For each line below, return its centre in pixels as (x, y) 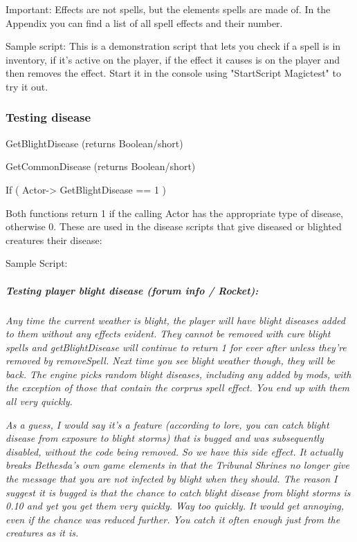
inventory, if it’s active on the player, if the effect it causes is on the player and (173, 59)
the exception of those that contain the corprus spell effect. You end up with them (178, 387)
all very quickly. (39, 401)
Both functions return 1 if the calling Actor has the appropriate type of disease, (174, 213)
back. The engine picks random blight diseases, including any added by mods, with (178, 374)
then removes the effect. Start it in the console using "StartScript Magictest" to (173, 73)
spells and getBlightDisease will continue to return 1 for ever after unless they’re (176, 347)
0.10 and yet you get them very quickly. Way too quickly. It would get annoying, (175, 506)
